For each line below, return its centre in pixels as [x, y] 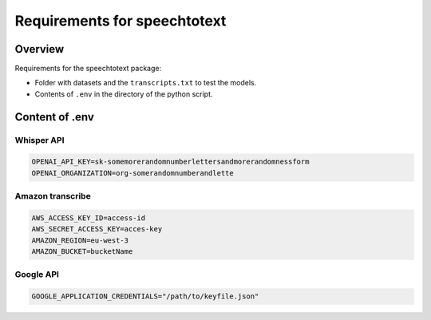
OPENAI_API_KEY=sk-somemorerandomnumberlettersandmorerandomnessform [170, 162]
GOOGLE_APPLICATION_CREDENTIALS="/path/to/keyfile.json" [145, 296]
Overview [40, 49]
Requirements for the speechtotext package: [88, 69]
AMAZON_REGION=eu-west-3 [80, 240]
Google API [37, 275]
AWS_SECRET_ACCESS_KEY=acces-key [97, 229]
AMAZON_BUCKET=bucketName [82, 252]
